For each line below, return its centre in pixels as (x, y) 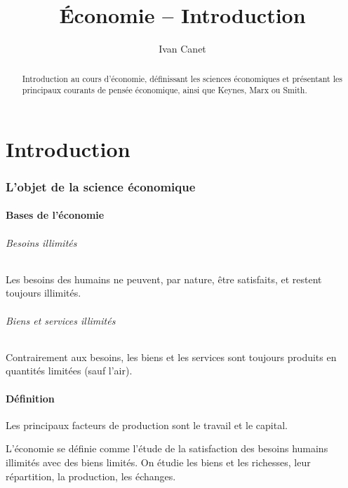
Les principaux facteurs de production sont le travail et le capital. (147, 425)
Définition (30, 398)
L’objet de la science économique (101, 186)
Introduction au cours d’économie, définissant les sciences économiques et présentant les (182, 78)
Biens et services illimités (61, 320)
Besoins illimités (41, 242)
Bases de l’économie (55, 215)
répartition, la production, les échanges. (91, 476)
